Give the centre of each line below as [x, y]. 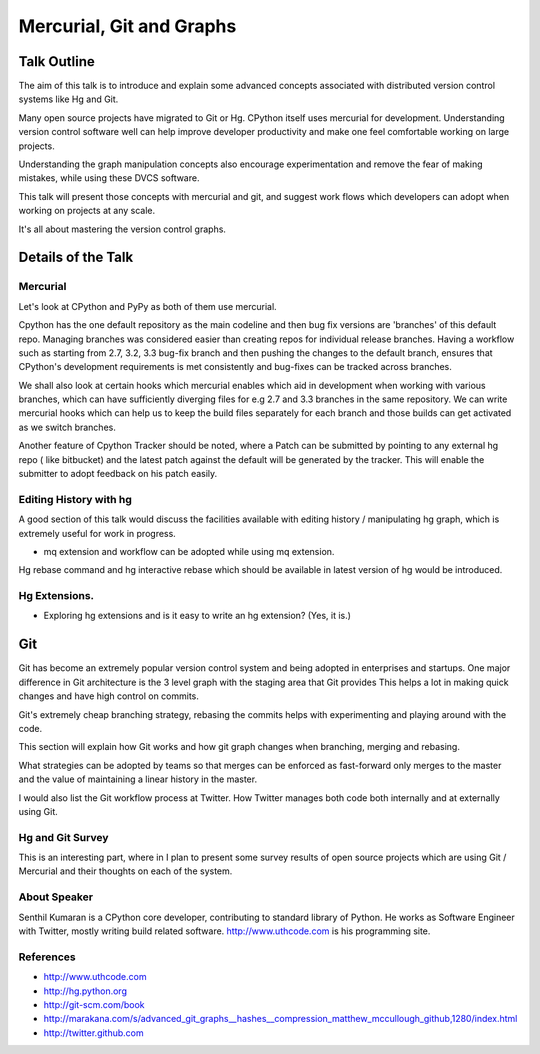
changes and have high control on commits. [109, 696]
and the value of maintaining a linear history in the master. [138, 779]
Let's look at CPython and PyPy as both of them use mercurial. [147, 306]
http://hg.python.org [85, 991]
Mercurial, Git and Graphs [127, 26]
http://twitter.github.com [93, 1032]
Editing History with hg [75, 499]
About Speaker [56, 897]
